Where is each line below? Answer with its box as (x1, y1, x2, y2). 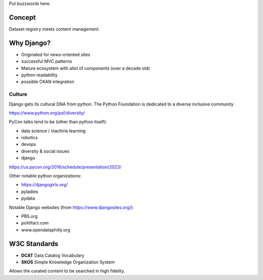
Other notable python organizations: (9, 173, 82, 179)
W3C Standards (9, 240, 58, 248)
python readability (21, 72, 58, 78)
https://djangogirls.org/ (21, 182, 68, 188)
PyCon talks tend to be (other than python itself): (9, 119, 107, 125)
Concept (9, 13, 36, 21)
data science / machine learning (21, 128, 86, 134)
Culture (9, 91, 28, 98)
